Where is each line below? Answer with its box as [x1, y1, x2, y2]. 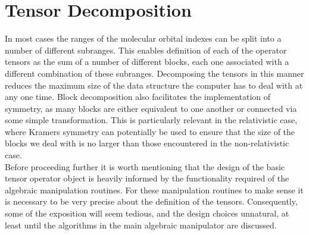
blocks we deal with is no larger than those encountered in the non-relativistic [5, 137, 289, 149]
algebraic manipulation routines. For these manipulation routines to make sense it [5, 183, 304, 196]
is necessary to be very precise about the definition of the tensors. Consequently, [5, 195, 298, 208]
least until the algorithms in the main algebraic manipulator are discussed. [5, 218, 277, 231]
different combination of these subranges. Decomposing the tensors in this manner [5, 67, 304, 79]
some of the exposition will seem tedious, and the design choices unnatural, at [5, 207, 289, 220]
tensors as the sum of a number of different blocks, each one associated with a [5, 55, 289, 68]
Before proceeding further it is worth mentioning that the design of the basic [5, 160, 285, 173]
